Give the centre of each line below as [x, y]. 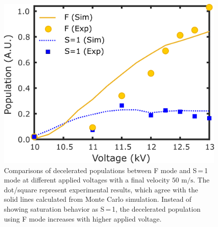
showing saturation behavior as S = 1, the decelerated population [102, 209]
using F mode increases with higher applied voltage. [83, 218]
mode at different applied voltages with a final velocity [87, 180]
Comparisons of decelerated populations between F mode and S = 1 [106, 170]
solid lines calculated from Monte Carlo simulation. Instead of [98, 199]
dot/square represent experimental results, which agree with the [101, 189]
